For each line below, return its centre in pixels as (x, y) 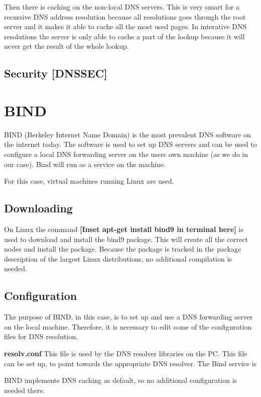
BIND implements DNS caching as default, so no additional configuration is (121, 380)
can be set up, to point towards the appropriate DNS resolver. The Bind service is (130, 363)
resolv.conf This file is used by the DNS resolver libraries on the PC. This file (126, 353)
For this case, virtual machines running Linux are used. (89, 181)
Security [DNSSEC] (56, 73)
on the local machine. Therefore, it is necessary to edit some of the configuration (128, 326)
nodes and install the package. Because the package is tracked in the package (123, 249)
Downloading (38, 208)
